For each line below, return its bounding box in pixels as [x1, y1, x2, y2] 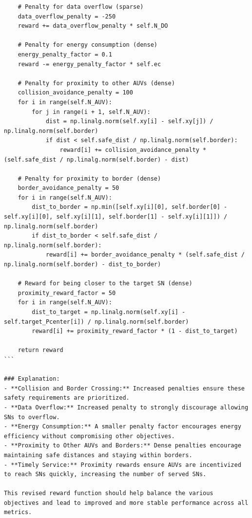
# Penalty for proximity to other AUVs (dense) [18, 79, 175, 87]
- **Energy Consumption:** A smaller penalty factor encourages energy [4, 423, 241, 430]
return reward [18, 347, 63, 354]
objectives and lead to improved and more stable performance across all [4, 499, 249, 506]
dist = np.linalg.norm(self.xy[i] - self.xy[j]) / [45, 118, 213, 125]
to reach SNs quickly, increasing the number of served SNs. [4, 471, 207, 478]
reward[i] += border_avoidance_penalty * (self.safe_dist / [45, 251, 245, 259]
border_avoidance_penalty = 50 [18, 185, 119, 192]
